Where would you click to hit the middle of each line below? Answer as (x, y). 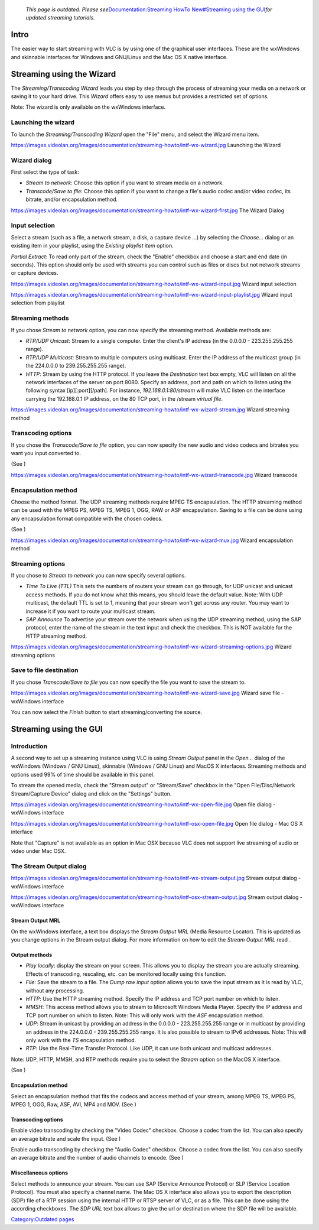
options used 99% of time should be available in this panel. (83, 774)
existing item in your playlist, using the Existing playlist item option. (92, 246)
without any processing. (55, 991)
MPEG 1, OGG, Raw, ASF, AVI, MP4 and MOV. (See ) (74, 1104)
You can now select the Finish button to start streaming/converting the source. (107, 712)
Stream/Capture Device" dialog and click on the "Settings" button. (91, 794)
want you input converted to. (46, 453)
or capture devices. (35, 273)
